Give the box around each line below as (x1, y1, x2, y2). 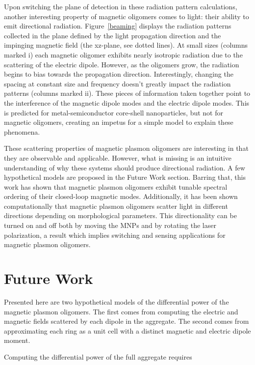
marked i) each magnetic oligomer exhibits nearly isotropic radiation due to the (4, 49, 243, 59)
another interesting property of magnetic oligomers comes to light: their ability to (4, 11, 249, 21)
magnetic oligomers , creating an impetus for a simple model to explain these (4, 117, 233, 127)
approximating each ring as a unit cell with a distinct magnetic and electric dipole (4, 325, 251, 336)
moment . (4, 335, 30, 345)
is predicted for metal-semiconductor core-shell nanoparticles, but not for (4, 107, 223, 117)
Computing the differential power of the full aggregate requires (4, 351, 192, 362)
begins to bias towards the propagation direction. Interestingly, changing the (4, 69, 233, 79)
